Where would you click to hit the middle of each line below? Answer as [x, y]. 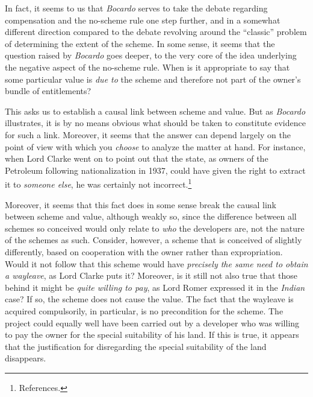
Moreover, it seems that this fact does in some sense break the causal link [141, 204]
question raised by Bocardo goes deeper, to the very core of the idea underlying [151, 55]
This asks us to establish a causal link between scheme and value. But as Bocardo [155, 111]
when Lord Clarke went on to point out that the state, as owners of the [137, 158]
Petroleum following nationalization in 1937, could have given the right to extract [155, 170]
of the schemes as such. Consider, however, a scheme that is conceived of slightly [153, 240]
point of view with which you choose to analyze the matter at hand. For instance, [155, 146]
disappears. [26, 358]
